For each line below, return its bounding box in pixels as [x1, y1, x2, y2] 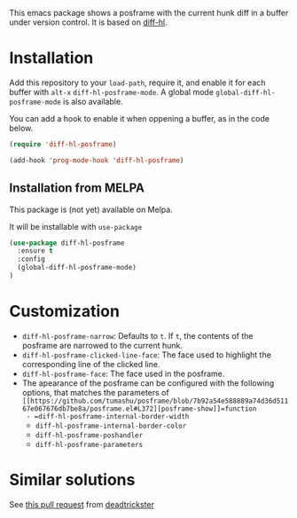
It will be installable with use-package [9, 221, 143, 232]
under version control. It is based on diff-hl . [9, 17, 168, 27]
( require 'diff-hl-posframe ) [9, 139, 117, 149]
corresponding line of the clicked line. [21, 358, 160, 369]
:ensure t [17, 247, 53, 255]
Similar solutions [9, 470, 136, 490]
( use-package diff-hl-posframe [9, 239, 125, 247]
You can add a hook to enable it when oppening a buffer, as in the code [9, 113, 270, 123]
